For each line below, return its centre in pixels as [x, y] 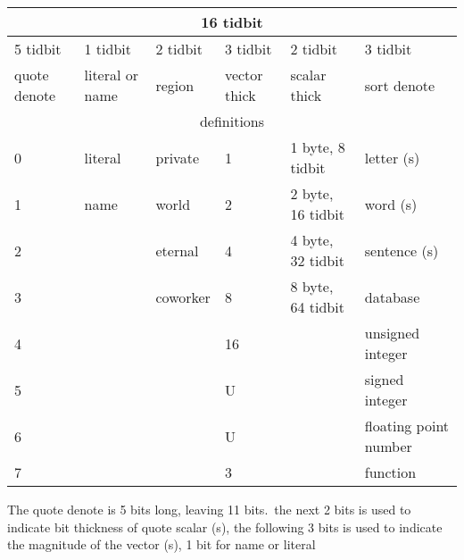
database [392, 297]
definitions [232, 121]
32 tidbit [317, 260]
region [175, 85]
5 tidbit [38, 49]
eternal [177, 250]
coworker [183, 297]
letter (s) [392, 157]
